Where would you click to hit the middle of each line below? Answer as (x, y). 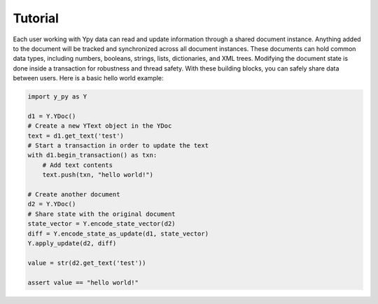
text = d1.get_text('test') (76, 136)
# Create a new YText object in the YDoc (100, 126)
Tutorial (36, 18)
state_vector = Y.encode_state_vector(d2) (101, 224)
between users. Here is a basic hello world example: (88, 78)
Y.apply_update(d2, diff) (72, 243)
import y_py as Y (57, 97)
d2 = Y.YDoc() (52, 204)
